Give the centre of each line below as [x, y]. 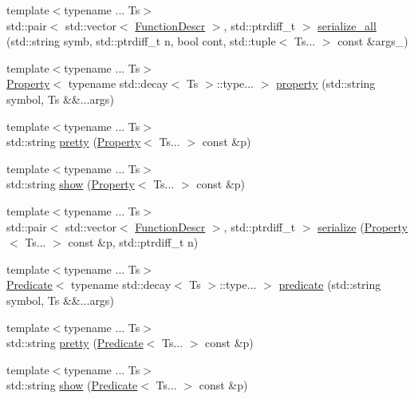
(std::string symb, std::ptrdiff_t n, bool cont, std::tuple [141, 41]
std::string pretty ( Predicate [75, 343]
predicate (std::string [330, 284]
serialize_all [347, 25]
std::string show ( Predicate [72, 385]
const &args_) [373, 41]
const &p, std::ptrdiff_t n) [133, 242]
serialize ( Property [363, 226]
